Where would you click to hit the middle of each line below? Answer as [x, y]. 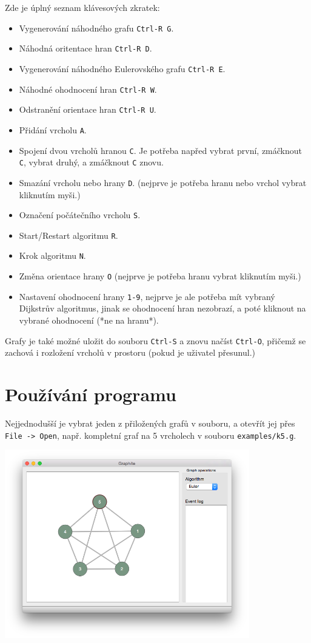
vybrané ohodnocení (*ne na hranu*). [89, 320]
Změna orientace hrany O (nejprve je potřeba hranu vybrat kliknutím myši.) [160, 276]
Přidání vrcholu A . [53, 129]
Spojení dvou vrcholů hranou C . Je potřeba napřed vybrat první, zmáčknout [161, 150]
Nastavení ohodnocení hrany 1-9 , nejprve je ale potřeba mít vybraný [147, 296]
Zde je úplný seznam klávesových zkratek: [82, 7]
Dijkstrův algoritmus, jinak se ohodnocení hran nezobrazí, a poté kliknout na [162, 308]
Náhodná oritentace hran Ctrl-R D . [85, 48]
